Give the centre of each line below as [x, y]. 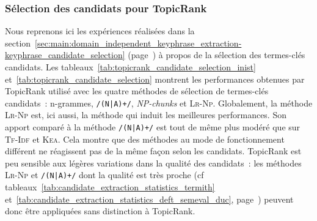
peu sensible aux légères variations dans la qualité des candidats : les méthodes [153, 163]
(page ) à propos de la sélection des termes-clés [217, 55]
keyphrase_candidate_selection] [65, 55]
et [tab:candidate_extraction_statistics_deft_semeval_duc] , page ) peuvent [149, 199]
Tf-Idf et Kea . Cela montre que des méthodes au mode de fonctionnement [145, 139]
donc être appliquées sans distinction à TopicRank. [100, 211]
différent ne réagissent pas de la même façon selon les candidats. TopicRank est [153, 151]
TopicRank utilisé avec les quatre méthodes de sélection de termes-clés [137, 91]
